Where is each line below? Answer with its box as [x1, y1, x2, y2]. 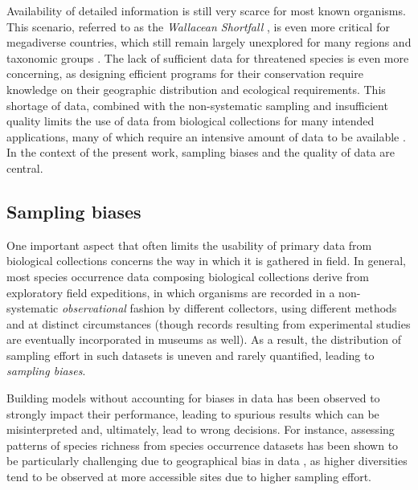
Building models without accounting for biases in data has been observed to [6, 390, 380, 406]
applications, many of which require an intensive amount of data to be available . [6, 128, 406, 145]
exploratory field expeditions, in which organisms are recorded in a [6, 284, 335, 300]
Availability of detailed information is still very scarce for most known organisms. [6, 2, 406, 18]
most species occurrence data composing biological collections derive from [6, 267, 369, 284]
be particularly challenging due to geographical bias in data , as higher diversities [6, 452, 408, 469]
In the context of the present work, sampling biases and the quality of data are [6, 144, 395, 161]
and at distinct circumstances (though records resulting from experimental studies [6, 315, 411, 332]
